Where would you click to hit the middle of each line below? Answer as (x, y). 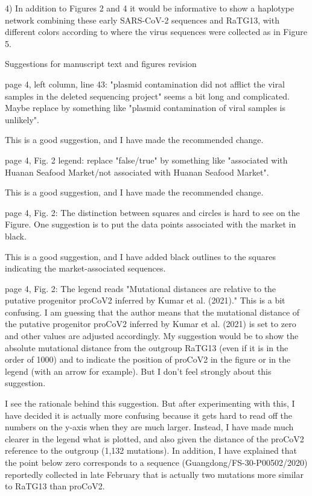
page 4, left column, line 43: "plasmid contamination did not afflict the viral (145, 84)
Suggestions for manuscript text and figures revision (101, 64)
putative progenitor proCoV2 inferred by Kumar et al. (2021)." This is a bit (145, 300)
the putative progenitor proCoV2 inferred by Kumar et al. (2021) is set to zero (151, 324)
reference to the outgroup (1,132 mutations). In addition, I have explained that (151, 450)
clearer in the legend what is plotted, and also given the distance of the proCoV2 (154, 438)
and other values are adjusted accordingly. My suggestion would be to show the (152, 336)
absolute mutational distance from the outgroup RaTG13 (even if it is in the (147, 347)
